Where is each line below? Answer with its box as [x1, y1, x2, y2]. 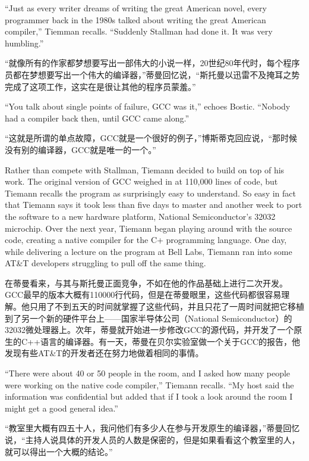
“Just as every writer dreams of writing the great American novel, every [5, 2, 267, 14]
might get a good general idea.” [5, 401, 118, 414]
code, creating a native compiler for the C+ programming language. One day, [5, 233, 287, 246]
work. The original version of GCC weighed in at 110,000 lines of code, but [5, 175, 278, 188]
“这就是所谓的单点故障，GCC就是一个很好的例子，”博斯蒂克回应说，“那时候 [5, 132, 298, 144]
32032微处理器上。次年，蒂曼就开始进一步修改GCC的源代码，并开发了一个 [5, 323, 294, 336]
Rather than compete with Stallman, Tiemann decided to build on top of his [5, 163, 285, 176]
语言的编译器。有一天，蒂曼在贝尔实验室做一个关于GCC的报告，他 [40, 335, 301, 347]
